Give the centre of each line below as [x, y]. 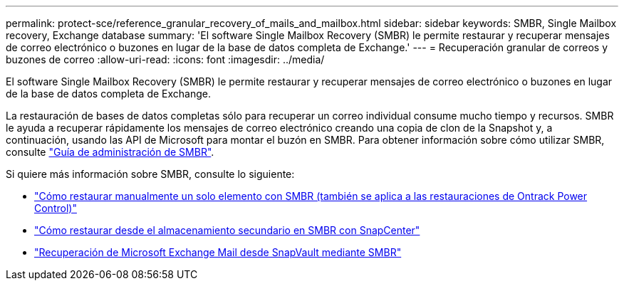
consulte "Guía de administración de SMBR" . [110, 152]
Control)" [56, 208]
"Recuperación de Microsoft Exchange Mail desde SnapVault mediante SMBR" [218, 252]
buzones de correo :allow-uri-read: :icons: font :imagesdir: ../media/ [165, 59]
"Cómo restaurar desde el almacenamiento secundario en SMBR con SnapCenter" [227, 230]
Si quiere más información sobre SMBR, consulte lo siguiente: [150, 174]
